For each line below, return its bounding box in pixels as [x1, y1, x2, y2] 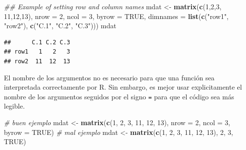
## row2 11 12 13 [4, 57, 71, 65]
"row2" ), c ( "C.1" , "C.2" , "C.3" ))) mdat [4, 20, 116, 31]
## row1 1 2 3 [4, 48, 71, 56]
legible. [4, 101, 25, 111]
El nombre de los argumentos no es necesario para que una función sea [4, 72, 215, 82]
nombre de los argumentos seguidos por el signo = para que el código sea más [4, 91, 234, 101]
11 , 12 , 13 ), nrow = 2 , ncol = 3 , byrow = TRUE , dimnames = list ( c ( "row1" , [4, 11, 229, 21]
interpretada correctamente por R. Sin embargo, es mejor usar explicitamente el [4, 82, 242, 92]
